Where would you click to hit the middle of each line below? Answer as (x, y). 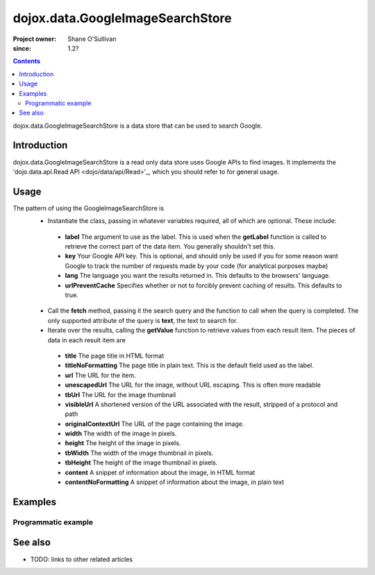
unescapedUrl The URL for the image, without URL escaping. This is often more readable (193, 385)
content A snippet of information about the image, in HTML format (160, 472)
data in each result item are (87, 340)
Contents (27, 61)
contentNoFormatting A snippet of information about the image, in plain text (175, 482)
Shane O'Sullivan (92, 39)
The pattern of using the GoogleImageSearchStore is (89, 208)
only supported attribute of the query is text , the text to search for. (143, 320)
